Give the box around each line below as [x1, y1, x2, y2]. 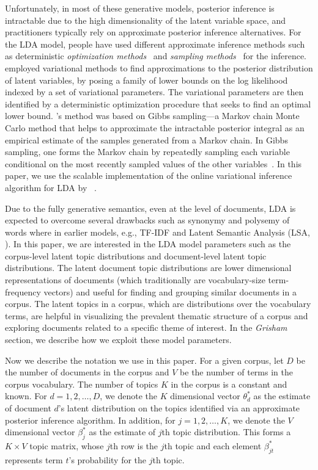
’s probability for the [68, 453, 147, 466]
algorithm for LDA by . [5, 181, 97, 193]
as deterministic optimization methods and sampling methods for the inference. [5, 49, 306, 62]
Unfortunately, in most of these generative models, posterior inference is [5, 2, 275, 14]
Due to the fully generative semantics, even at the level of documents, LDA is [5, 201, 296, 214]
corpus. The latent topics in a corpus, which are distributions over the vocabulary [5, 297, 311, 310]
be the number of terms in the [180, 366, 293, 378]
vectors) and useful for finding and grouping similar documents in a [43, 285, 297, 298]
